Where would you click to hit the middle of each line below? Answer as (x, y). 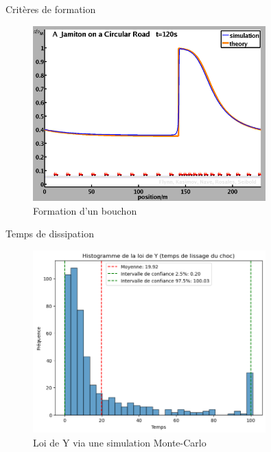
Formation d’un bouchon (85, 210)
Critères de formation (51, 9)
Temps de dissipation (50, 234)
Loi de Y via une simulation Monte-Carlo (120, 442)
